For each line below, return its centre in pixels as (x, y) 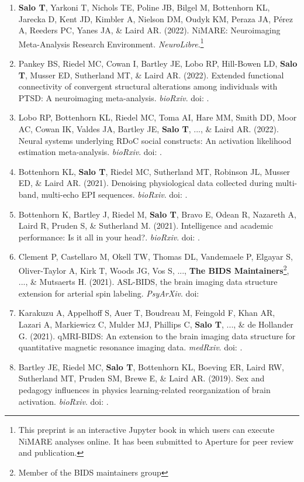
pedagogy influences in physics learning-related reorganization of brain (144, 389)
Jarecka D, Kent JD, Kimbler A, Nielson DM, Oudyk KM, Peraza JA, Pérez (156, 18)
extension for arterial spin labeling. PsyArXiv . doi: (109, 293)
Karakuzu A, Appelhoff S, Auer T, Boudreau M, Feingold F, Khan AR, (147, 313)
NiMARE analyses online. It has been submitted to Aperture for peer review (156, 441)
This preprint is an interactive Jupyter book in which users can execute (146, 430)
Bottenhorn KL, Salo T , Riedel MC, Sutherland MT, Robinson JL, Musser (154, 171)
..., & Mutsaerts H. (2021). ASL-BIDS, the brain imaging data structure (148, 282)
